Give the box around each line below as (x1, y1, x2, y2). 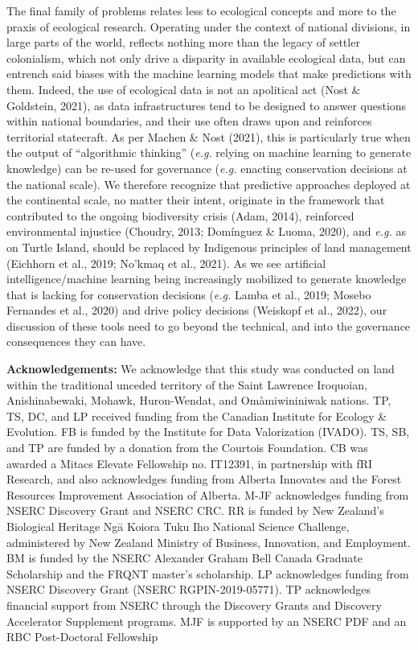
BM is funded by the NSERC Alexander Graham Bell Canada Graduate (6, 549, 363, 566)
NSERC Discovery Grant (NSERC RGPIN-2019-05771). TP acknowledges (6, 581, 371, 598)
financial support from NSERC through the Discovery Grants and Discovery (6, 596, 382, 613)
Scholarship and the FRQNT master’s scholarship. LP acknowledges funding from (6, 565, 409, 582)
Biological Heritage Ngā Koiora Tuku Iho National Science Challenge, (6, 518, 350, 534)
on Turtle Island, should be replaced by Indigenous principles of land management (6, 238, 412, 255)
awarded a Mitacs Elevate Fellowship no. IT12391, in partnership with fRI (6, 455, 373, 471)
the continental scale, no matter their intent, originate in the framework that (6, 191, 385, 208)
